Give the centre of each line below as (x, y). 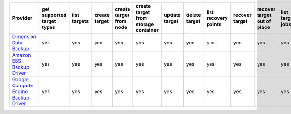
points (214, 24)
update (172, 15)
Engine (20, 92)
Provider (22, 18)
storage (145, 24)
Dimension (24, 36)
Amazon (21, 55)
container (147, 30)
